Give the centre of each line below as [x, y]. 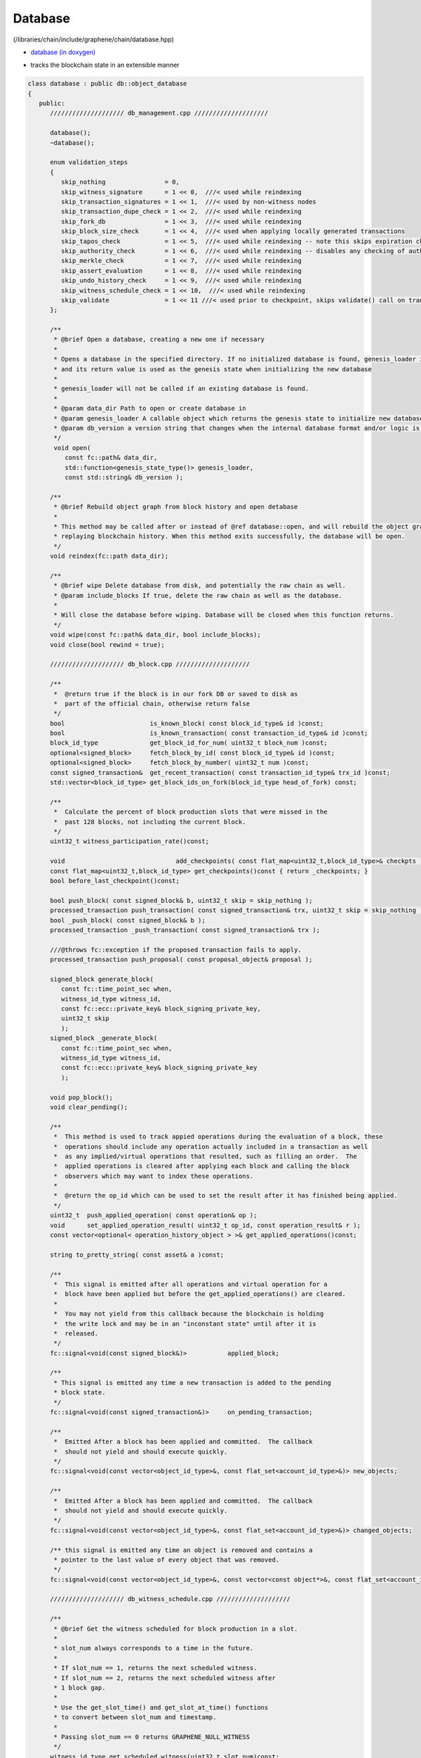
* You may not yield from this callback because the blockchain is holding [189, 1314]
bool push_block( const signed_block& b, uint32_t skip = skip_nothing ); [181, 900]
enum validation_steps [89, 162]
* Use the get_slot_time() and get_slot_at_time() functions [161, 1707]
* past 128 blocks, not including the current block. [150, 822]
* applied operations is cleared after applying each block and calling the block [202, 1166]
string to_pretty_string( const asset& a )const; [137, 1255]
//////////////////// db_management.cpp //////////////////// [159, 113]
